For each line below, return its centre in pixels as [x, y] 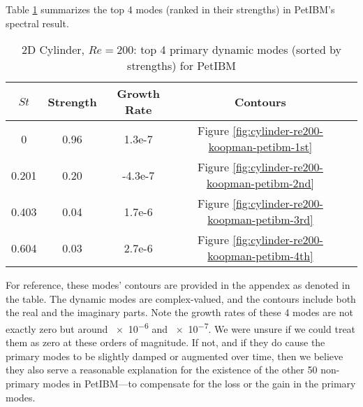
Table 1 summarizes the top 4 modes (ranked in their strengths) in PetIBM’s [170, 9]
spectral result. [37, 23]
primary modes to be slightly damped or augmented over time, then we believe [175, 356]
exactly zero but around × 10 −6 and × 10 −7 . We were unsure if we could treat [181, 327]
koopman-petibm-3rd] [260, 220]
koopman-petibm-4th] [260, 256]
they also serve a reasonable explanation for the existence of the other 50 [162, 370]
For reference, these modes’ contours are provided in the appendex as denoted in [178, 285]
